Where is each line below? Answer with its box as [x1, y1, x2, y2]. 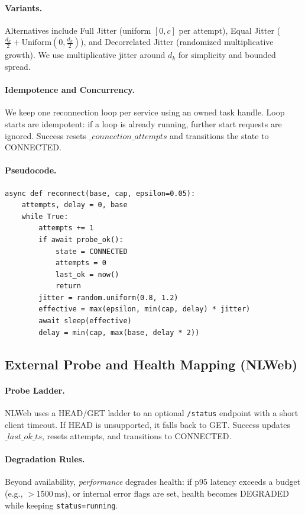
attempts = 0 [55, 259, 106, 268]
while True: [21, 212, 69, 221]
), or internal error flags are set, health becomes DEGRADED [64, 487, 289, 500]
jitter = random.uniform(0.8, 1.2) [38, 293, 179, 302]
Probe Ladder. [5, 384, 65, 396]
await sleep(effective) [38, 317, 132, 326]
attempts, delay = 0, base [21, 201, 128, 210]
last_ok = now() [55, 270, 119, 279]
